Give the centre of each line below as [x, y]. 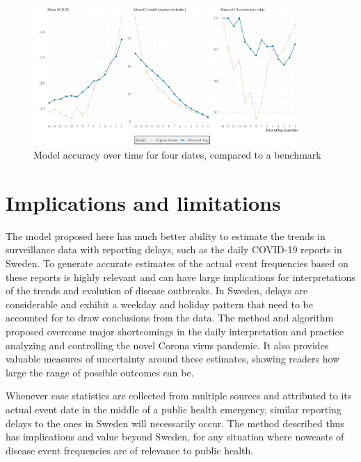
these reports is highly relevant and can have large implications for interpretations [180, 277]
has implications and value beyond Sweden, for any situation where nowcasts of [175, 437]
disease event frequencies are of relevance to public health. [130, 450]
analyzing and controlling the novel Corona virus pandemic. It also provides [167, 345]
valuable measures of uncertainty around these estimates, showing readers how [173, 359]
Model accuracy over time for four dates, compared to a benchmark [177, 155]
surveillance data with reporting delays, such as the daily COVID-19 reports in [174, 249]
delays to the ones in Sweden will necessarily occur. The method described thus [175, 423]
